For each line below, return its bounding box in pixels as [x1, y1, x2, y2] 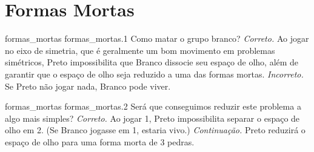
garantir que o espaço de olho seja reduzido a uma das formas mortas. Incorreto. [5, 67, 304, 80]
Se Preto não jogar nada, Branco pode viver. [5, 79, 171, 92]
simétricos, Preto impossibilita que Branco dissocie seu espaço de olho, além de [5, 56, 299, 68]
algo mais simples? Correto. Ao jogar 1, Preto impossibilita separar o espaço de [5, 111, 300, 124]
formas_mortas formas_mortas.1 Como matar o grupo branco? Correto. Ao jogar [5, 32, 309, 45]
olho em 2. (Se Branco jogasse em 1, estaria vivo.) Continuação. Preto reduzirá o [5, 124, 306, 136]
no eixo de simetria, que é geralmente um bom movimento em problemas [5, 44, 275, 56]
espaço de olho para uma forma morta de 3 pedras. [5, 135, 195, 148]
